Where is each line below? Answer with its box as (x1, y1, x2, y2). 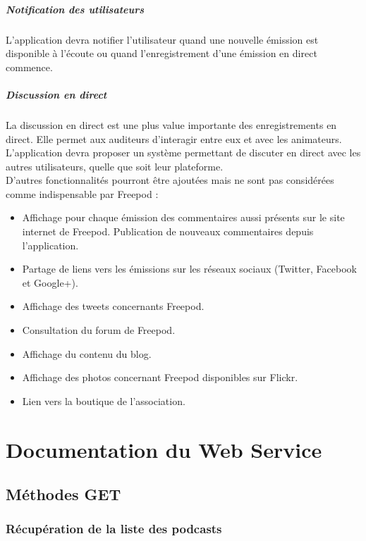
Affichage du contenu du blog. (22, 346, 152, 361)
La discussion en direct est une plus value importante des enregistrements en (6, 117, 337, 132)
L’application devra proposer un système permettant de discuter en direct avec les (6, 145, 361, 160)
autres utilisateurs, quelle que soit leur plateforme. (6, 158, 224, 173)
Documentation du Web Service (6, 435, 322, 464)
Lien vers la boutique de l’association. (22, 393, 185, 408)
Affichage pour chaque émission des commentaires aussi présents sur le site (22, 210, 345, 225)
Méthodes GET (6, 483, 121, 505)
